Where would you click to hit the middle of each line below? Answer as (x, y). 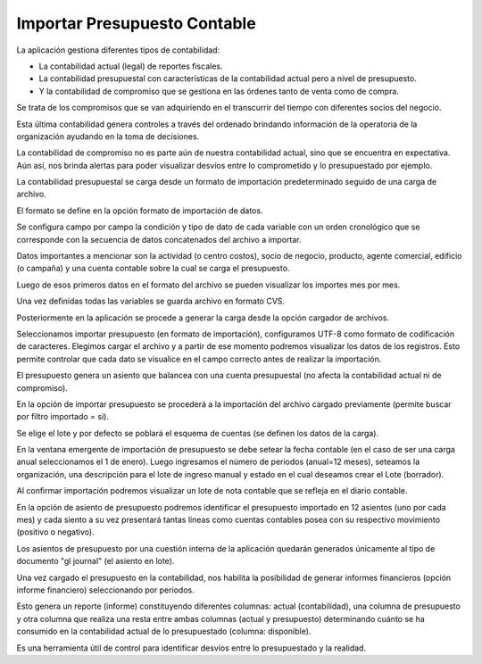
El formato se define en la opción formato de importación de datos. (140, 211)
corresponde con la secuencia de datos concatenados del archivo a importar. (159, 239)
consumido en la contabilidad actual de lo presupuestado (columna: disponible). (164, 631)
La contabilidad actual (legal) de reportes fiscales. (131, 66)
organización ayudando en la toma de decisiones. (108, 136)
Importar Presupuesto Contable (136, 23)
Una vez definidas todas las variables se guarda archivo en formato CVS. (151, 301)
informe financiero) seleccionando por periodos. (106, 590)
